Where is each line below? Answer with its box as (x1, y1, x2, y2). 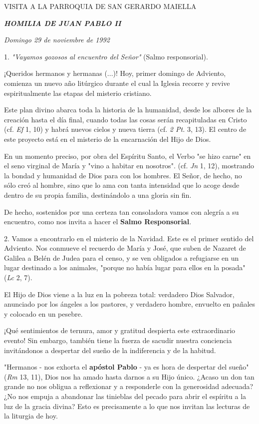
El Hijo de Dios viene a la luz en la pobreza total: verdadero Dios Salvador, (4, 289, 235, 299)
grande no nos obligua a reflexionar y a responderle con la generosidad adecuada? (4, 381, 254, 392)
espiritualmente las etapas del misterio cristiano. (4, 87, 152, 98)
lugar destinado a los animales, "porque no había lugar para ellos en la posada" (4, 262, 246, 273)
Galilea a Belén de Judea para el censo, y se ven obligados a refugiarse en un (4, 252, 239, 263)
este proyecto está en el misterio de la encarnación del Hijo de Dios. (4, 133, 211, 144)
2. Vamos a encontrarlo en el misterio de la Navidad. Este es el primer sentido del (4, 233, 254, 243)
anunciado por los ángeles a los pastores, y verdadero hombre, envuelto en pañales (4, 299, 256, 309)
